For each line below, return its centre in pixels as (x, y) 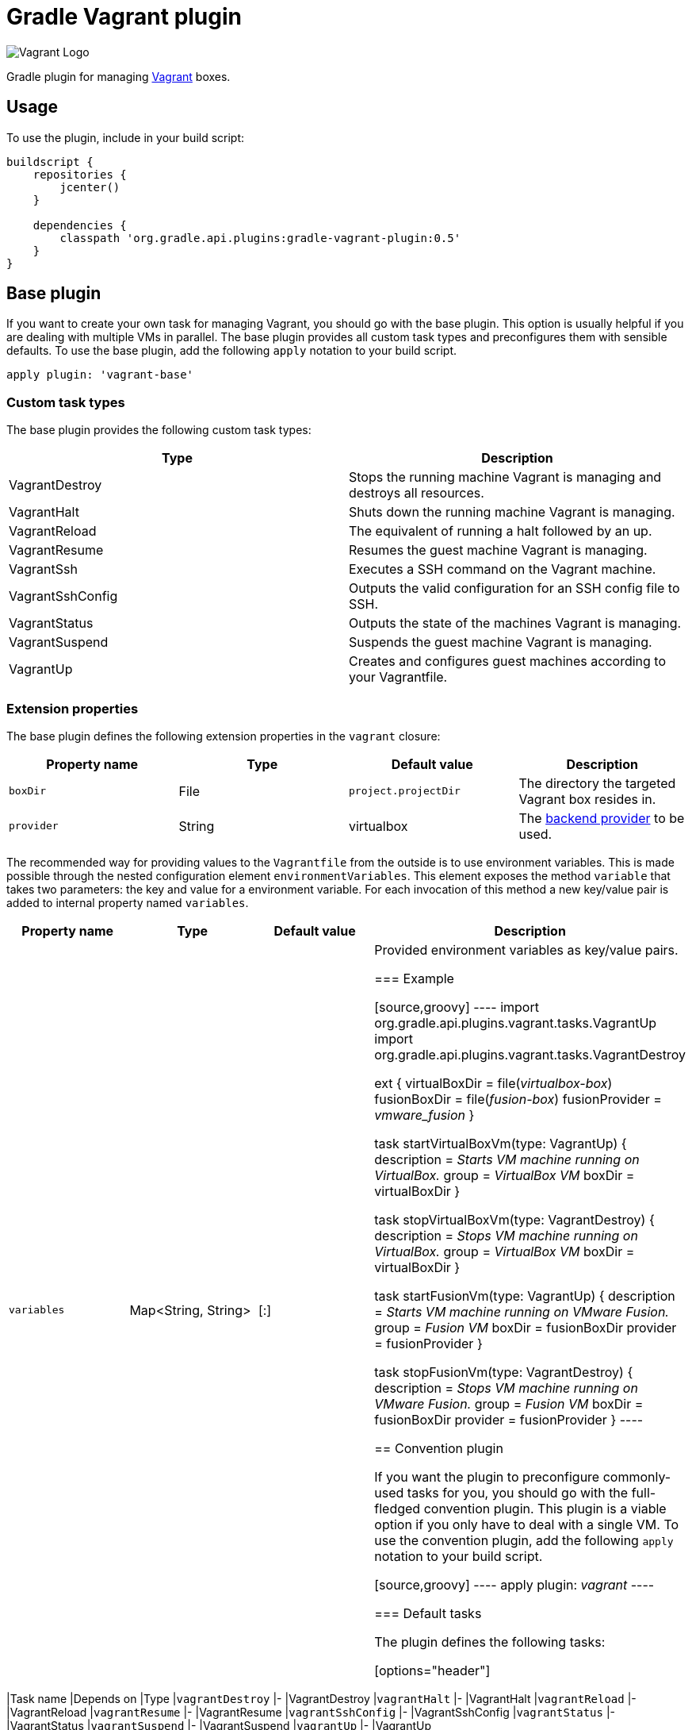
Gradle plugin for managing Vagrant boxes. (119, 76)
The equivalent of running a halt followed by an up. (501, 531)
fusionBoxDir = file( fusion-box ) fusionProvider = (518, 1099)
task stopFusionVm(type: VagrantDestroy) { (504, 1372)
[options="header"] (432, 1670)
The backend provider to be (602, 818)
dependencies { (80, 225)
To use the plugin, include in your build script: (126, 137)
